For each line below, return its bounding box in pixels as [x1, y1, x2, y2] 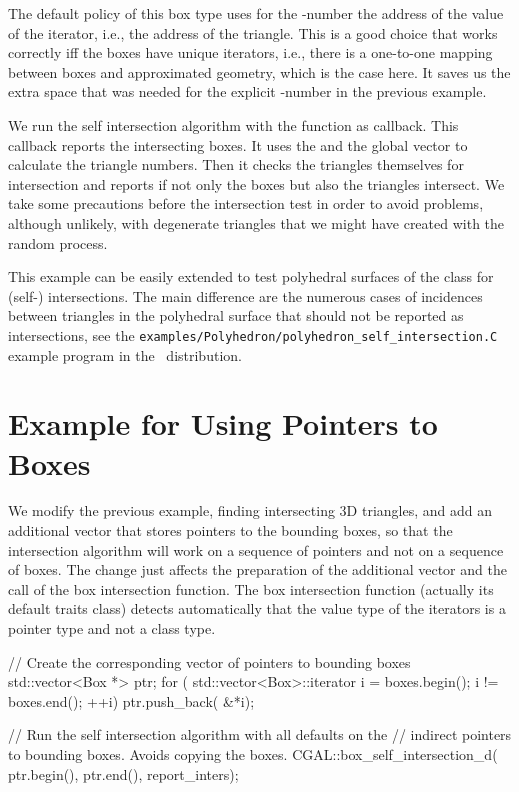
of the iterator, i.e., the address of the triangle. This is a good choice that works [8, 22, 498, 43]
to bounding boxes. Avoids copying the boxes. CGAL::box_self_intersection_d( [8, 744, 498, 764]
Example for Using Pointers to [8, 403, 438, 444]
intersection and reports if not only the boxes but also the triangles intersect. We [8, 173, 505, 194]
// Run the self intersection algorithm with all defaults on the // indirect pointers [8, 724, 512, 745]
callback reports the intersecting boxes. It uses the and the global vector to [8, 134, 468, 155]
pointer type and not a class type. [8, 618, 216, 639]
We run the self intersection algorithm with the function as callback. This [8, 114, 459, 135]
